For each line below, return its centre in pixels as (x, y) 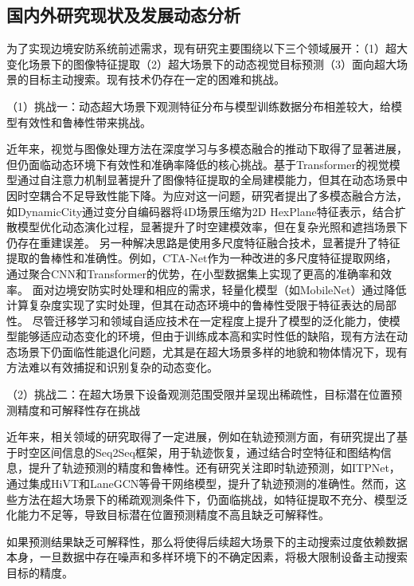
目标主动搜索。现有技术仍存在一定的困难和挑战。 (156, 79)
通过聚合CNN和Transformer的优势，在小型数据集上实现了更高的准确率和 (193, 273)
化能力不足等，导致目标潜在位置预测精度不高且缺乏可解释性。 (168, 515)
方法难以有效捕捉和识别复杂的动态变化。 (112, 367)
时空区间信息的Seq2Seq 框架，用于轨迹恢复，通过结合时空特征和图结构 (199, 452)
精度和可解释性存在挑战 (78, 409)
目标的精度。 (40, 573)
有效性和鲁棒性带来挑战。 (84, 122)
